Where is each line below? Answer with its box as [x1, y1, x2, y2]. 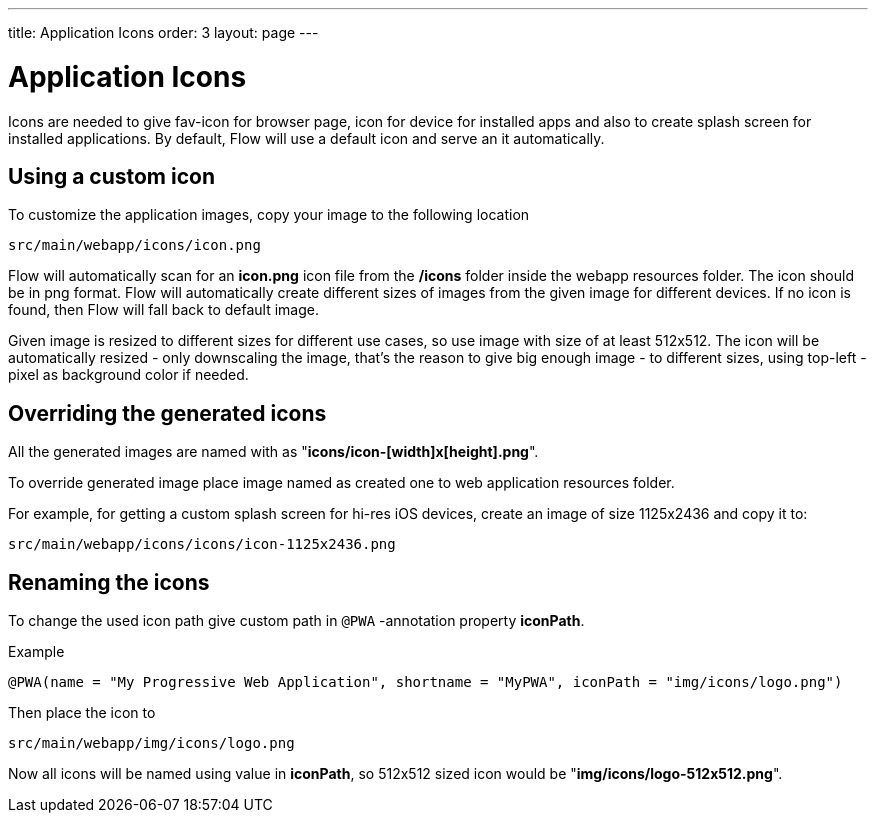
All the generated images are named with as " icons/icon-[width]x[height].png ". [8, 443, 539, 461]
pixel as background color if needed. [8, 366, 249, 384]
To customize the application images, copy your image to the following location [8, 206, 530, 224]
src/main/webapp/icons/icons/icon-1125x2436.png [8, 536, 396, 553]
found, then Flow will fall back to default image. [8, 301, 320, 319]
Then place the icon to [8, 704, 156, 722]
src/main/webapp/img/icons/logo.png [8, 735, 295, 752]
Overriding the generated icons [8, 400, 327, 426]
